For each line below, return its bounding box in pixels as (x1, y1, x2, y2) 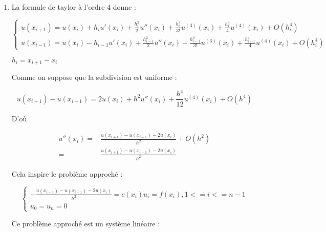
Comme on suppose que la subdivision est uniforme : (11, 72, 177, 82)
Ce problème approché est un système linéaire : (11, 218, 160, 229)
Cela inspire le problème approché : (11, 168, 123, 179)
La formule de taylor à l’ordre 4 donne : (11, 2, 136, 12)
